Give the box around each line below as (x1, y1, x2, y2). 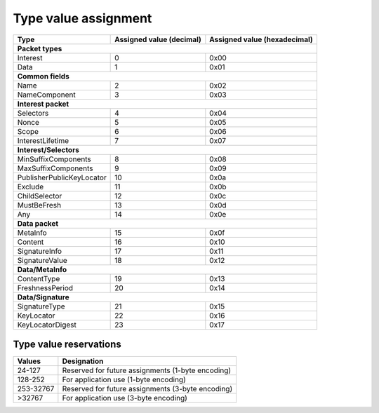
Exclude (17, 182, 44, 191)
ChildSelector (17, 191, 62, 201)
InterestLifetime (17, 135, 69, 145)
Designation (62, 356, 104, 366)
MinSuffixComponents (17, 154, 91, 164)
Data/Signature (17, 292, 69, 302)
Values (17, 356, 41, 366)
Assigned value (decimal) (114, 34, 201, 44)
